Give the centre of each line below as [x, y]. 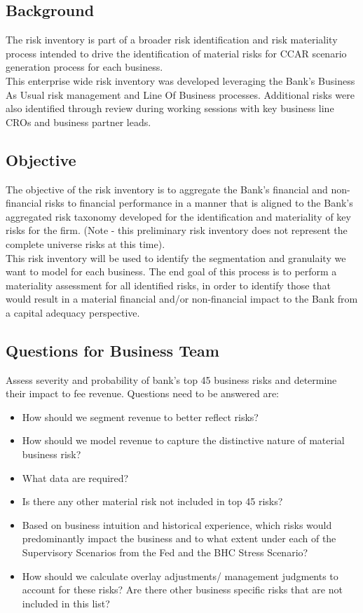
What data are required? [75, 477]
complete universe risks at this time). [85, 243]
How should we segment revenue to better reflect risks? [140, 416]
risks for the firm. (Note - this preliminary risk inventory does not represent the [177, 230]
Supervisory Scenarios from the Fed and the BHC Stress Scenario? [165, 552]
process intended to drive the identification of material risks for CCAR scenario [176, 53]
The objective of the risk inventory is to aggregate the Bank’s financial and [167, 189]
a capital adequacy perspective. [73, 312]
